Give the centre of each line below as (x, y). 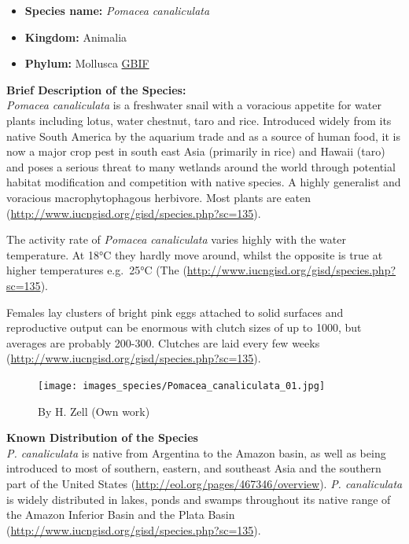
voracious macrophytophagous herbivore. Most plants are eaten (159, 197)
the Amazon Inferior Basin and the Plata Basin (121, 515)
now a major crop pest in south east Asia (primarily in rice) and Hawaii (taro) (196, 151)
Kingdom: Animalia (76, 37)
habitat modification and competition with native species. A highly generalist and (204, 182)
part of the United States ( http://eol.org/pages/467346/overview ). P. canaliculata (204, 483)
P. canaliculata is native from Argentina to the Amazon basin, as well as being (196, 452)
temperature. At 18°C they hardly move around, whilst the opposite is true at (195, 254)
